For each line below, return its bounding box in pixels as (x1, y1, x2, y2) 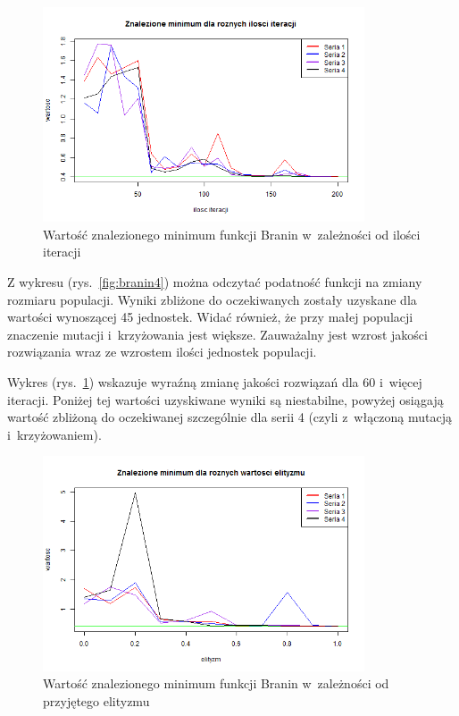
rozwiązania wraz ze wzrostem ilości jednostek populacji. (7, 342, 317, 361)
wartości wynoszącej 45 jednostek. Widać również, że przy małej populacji (7, 307, 413, 326)
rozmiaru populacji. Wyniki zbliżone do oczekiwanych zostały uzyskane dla (7, 290, 417, 308)
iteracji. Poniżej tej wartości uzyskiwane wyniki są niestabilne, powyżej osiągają (7, 390, 444, 409)
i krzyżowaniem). (7, 425, 102, 443)
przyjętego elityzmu (43, 691, 150, 710)
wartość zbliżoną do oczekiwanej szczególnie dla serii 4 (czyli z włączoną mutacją (7, 408, 453, 426)
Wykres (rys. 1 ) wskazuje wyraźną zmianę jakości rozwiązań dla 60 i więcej (7, 373, 422, 391)
